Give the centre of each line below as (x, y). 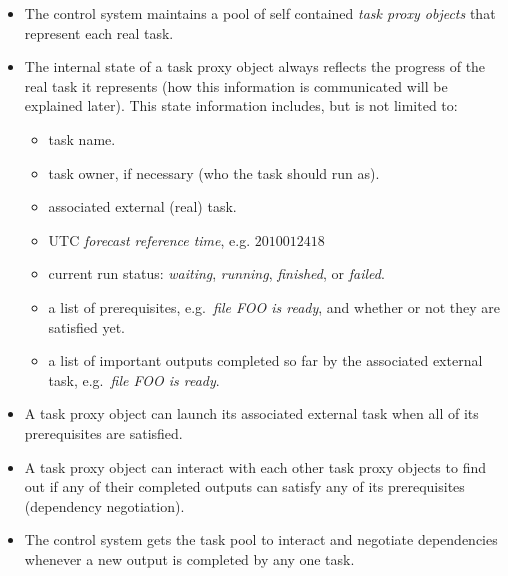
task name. (82, 138)
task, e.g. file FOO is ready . (134, 379)
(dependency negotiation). (104, 505)
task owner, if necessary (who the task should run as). (214, 172)
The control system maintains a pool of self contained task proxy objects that (260, 13)
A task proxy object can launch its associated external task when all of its (251, 413)
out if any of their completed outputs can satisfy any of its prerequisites (244, 486)
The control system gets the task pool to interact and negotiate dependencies (261, 539)
